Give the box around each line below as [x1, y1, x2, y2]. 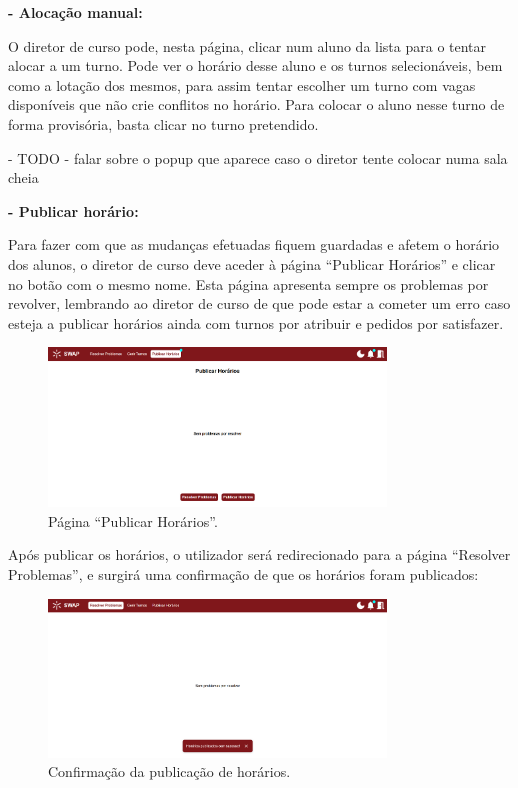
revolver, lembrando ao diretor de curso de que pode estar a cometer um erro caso [8, 293, 511, 314]
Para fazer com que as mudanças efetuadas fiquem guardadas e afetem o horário [8, 234, 500, 255]
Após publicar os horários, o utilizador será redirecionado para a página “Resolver [8, 544, 511, 565]
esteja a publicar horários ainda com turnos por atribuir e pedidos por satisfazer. [8, 312, 504, 333]
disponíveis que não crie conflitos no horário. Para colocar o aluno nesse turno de [8, 94, 505, 115]
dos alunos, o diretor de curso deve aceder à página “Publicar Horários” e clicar [8, 253, 496, 274]
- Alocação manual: [8, 2, 143, 22]
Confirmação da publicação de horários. [48, 761, 291, 782]
